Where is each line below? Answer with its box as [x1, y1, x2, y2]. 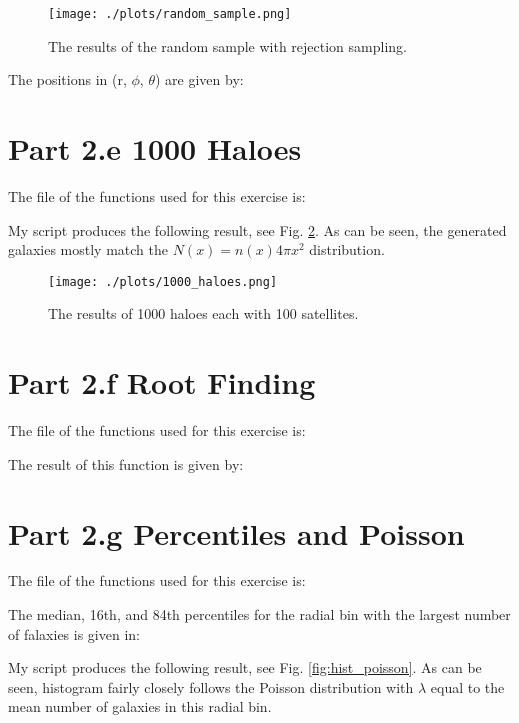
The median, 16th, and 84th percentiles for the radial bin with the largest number [8, 604, 511, 625]
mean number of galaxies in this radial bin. [8, 696, 272, 717]
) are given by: [154, 69, 244, 90]
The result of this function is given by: [8, 453, 244, 474]
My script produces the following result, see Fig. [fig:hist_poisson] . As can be [8, 657, 482, 678]
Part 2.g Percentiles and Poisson [8, 512, 465, 553]
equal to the [430, 676, 505, 697]
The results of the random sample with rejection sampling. [48, 35, 407, 56]
